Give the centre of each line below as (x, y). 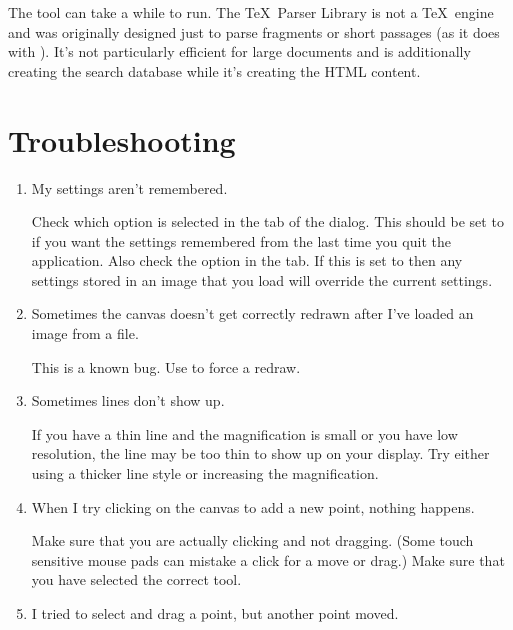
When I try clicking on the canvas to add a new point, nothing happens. (253, 506)
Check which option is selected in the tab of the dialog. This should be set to (267, 221)
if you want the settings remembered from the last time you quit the (241, 240)
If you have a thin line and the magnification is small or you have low (244, 433)
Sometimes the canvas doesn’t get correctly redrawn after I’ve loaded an (252, 313)
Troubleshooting (122, 139)
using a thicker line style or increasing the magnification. (205, 473)
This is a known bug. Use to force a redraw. (166, 366)
